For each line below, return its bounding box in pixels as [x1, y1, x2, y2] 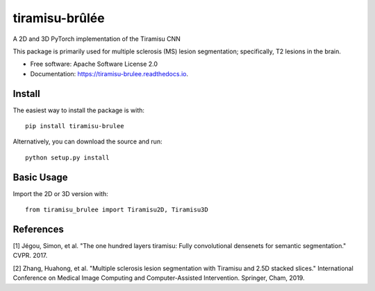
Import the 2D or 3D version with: [12, 189, 108, 197]
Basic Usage [12, 171, 68, 183]
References [12, 223, 64, 235]
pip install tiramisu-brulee [25, 122, 124, 130]
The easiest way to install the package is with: [12, 106, 145, 114]
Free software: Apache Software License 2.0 [30, 60, 158, 69]
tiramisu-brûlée [12, 10, 105, 26]
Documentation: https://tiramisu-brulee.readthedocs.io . [30, 69, 189, 78]
